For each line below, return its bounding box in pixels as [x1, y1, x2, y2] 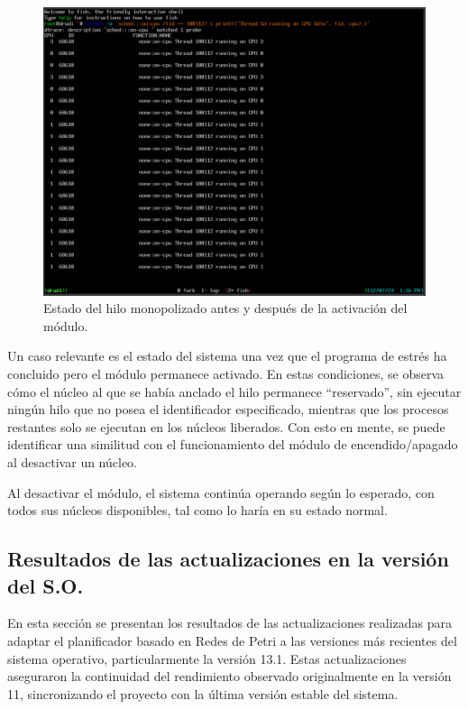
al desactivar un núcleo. [7, 453, 138, 471]
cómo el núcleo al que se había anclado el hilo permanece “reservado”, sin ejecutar [7, 382, 462, 401]
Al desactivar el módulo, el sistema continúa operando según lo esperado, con [7, 483, 435, 502]
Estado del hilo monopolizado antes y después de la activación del [43, 299, 408, 318]
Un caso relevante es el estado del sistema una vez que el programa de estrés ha [7, 346, 447, 365]
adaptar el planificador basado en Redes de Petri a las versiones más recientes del [7, 631, 457, 649]
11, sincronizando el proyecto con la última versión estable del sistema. [7, 684, 399, 703]
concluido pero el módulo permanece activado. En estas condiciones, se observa [7, 364, 445, 383]
